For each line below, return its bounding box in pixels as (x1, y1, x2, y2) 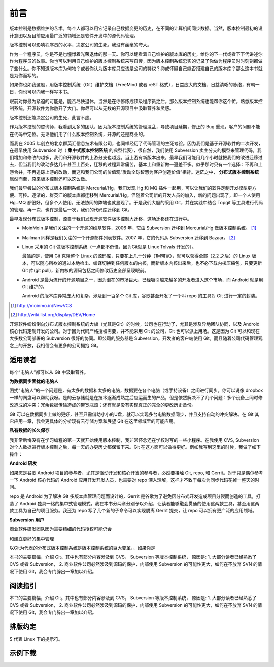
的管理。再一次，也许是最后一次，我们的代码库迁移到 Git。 (9, 206, 132, 213)
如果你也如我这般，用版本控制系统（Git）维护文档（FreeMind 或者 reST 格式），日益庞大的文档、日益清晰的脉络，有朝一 (9, 82, 260, 88)
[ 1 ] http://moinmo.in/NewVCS (11, 302, 72, 308)
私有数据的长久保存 (9, 427, 50, 433)
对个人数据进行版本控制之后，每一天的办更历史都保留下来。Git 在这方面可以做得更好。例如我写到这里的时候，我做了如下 (9, 444, 261, 450)
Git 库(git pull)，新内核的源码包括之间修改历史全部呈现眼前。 (22, 267, 149, 274)
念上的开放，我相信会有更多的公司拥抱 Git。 (9, 342, 101, 348)
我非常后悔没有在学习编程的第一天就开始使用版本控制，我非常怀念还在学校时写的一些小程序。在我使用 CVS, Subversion (9, 437, 259, 443)
